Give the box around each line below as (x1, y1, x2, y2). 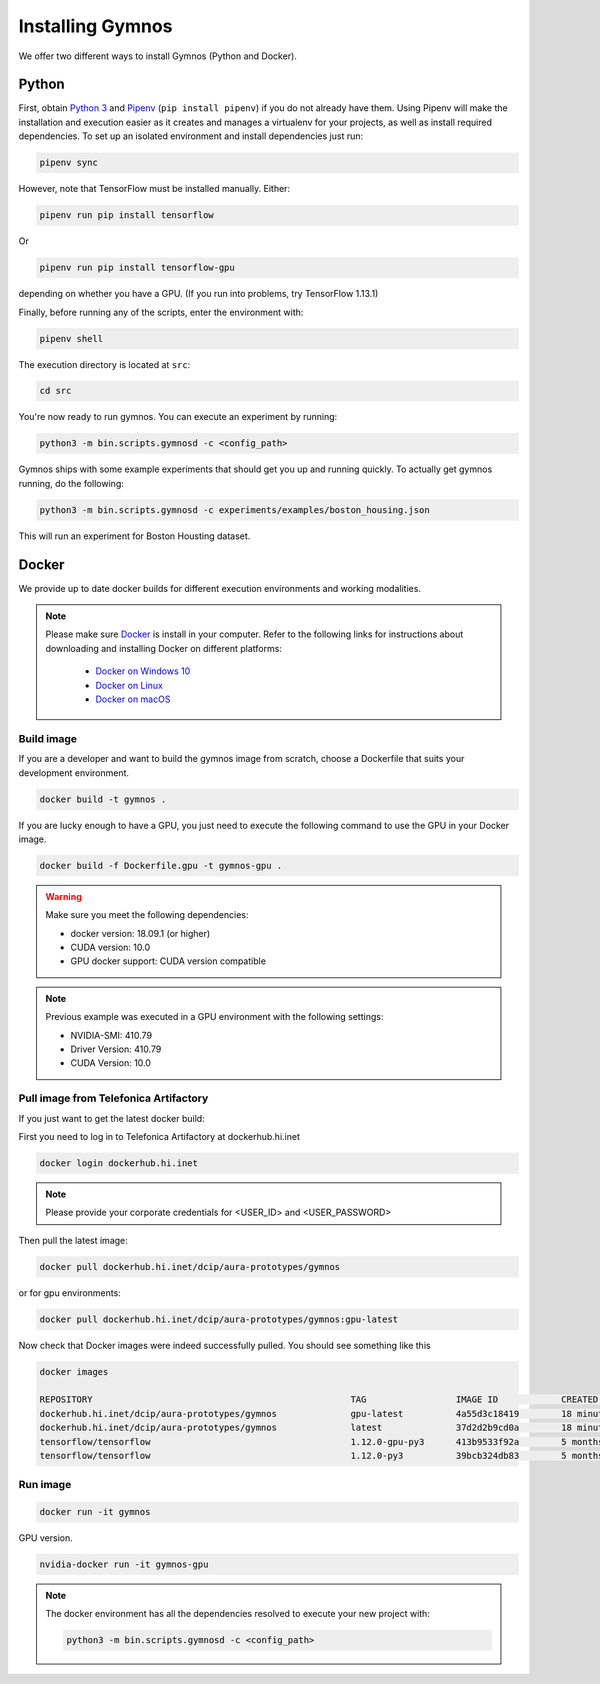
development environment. (18, 766, 130, 779)
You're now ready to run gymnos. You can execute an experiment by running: (18, 411, 338, 423)
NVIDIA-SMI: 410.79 (70, 1029, 153, 1041)
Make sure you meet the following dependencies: (45, 909, 249, 921)
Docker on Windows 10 (95, 665, 191, 677)
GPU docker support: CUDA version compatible (70, 955, 267, 967)
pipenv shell (39, 333, 104, 344)
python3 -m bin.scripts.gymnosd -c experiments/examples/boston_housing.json (39, 504, 430, 515)
